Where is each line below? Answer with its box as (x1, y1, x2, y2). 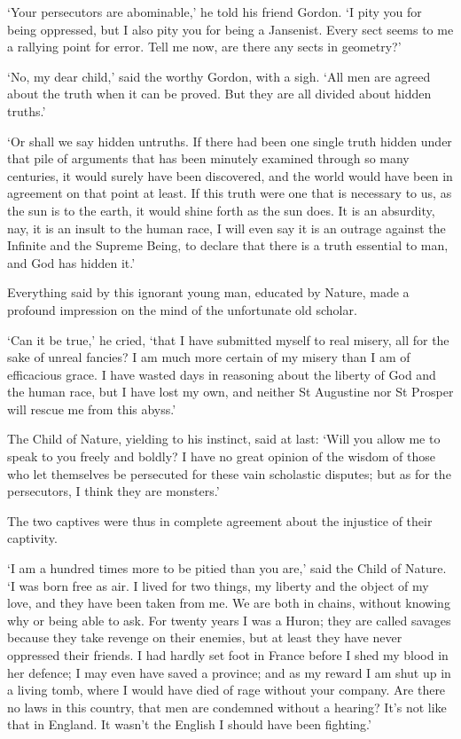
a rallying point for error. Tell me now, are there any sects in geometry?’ (7, 37, 402, 56)
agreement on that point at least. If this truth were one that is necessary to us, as (7, 184, 452, 202)
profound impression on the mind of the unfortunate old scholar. (7, 300, 357, 318)
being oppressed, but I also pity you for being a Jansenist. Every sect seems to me (7, 20, 454, 38)
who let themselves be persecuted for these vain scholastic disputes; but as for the (7, 464, 451, 483)
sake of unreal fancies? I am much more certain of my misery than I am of (7, 348, 410, 366)
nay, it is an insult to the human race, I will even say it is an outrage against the (7, 218, 446, 237)
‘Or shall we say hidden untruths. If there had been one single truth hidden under (7, 131, 452, 150)
